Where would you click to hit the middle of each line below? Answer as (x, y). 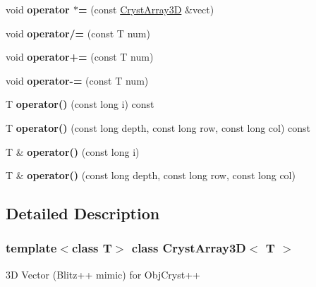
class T (92, 248)
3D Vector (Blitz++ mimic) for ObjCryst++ (103, 274)
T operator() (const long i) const (80, 104)
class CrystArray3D (189, 248)
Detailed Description (83, 213)
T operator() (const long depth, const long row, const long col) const (158, 127)
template (31, 248)
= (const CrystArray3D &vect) (146, 9)
